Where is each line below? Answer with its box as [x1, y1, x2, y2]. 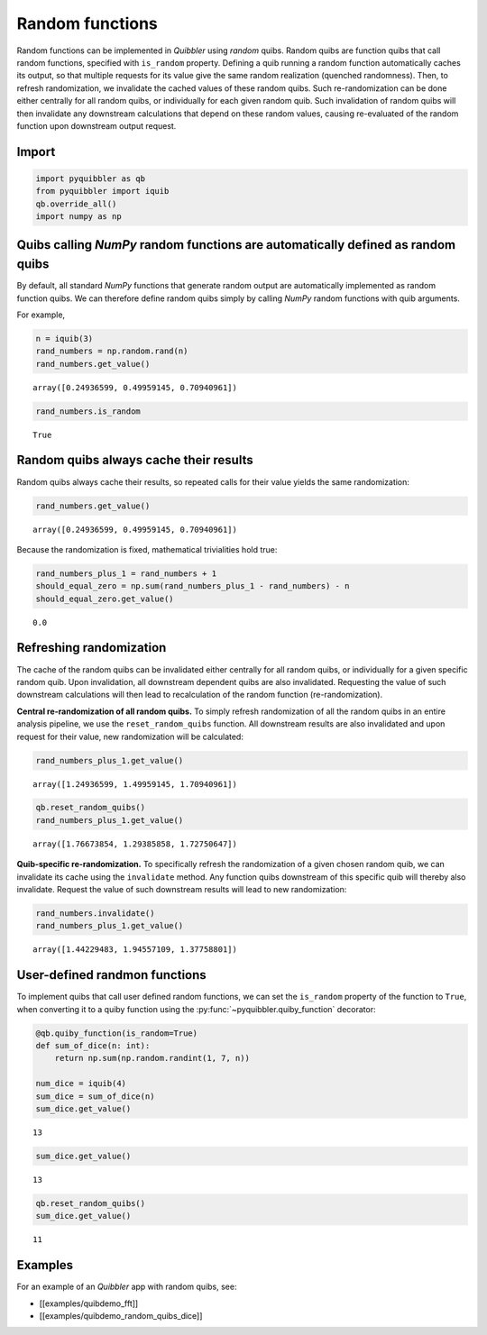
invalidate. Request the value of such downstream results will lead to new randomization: [16, 884, 347, 895]
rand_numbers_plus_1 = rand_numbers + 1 [35, 568, 216, 579]
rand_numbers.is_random [35, 406, 142, 416]
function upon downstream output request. [16, 120, 177, 131]
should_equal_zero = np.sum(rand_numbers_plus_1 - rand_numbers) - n [35, 581, 350, 591]
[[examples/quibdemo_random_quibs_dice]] [39, 1311, 203, 1321]
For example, [16, 309, 66, 320]
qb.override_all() [35, 198, 117, 209]
